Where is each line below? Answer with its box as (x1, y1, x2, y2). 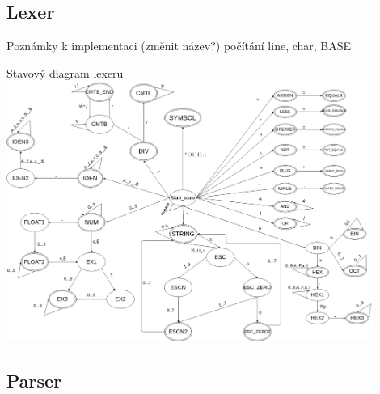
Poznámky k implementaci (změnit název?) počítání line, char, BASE (6, 37, 352, 54)
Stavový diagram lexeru (6, 64, 124, 81)
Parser (6, 367, 62, 392)
